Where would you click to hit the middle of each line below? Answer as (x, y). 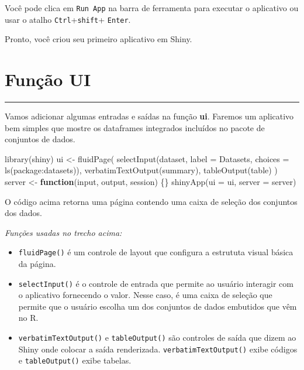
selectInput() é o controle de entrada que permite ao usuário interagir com (156, 283)
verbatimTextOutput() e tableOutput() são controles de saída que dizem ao (157, 338)
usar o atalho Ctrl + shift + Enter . (68, 19)
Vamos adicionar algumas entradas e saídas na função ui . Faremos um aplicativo (149, 116)
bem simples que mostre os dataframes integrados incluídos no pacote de (135, 127)
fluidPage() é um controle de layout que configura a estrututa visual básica (156, 252)
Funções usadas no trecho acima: (63, 232)
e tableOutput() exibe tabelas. (75, 360)
